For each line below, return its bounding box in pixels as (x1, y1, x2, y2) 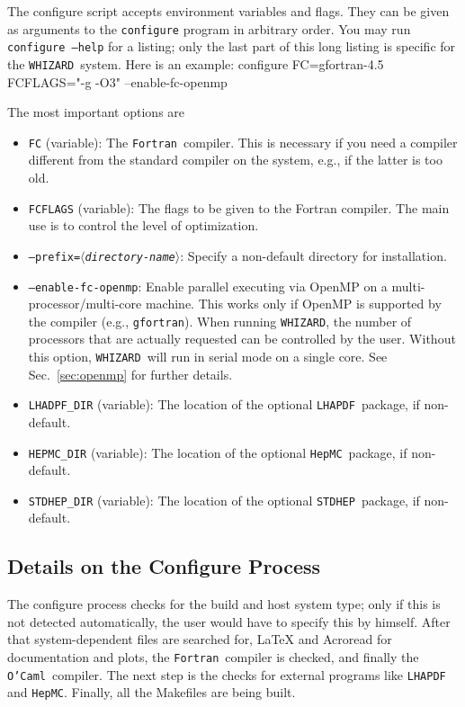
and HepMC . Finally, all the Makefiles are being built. (7, 683, 296, 702)
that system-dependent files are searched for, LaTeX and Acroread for (7, 630, 392, 649)
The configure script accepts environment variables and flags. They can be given (7, 2, 450, 20)
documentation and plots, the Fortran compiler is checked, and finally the (7, 647, 419, 666)
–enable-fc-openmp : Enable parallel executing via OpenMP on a (28, 276, 388, 295)
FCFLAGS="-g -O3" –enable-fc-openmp (7, 72, 228, 91)
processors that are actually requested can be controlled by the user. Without (28, 329, 456, 348)
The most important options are (7, 103, 185, 121)
